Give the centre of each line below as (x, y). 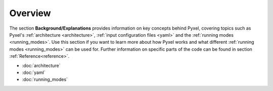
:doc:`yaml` (34, 72)
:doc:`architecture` (41, 65)
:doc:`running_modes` (45, 79)
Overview (30, 13)
